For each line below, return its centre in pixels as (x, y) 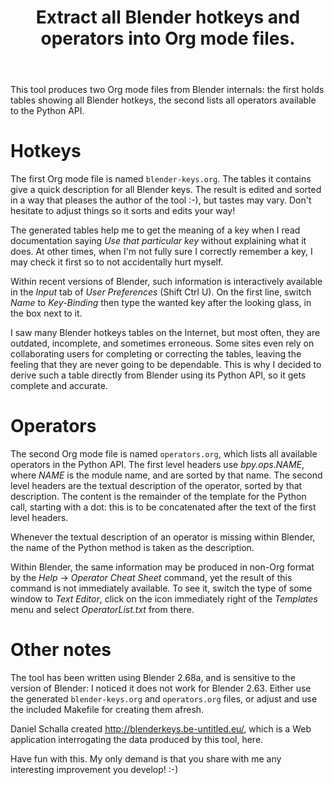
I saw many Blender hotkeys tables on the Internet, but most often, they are (165, 333)
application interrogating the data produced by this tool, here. (137, 739)
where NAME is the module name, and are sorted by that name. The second (166, 475)
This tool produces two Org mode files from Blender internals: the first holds (167, 90)
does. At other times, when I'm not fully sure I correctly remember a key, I (161, 252)
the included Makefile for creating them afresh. (107, 709)
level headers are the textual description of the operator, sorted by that (156, 486)
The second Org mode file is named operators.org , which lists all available (164, 454)
